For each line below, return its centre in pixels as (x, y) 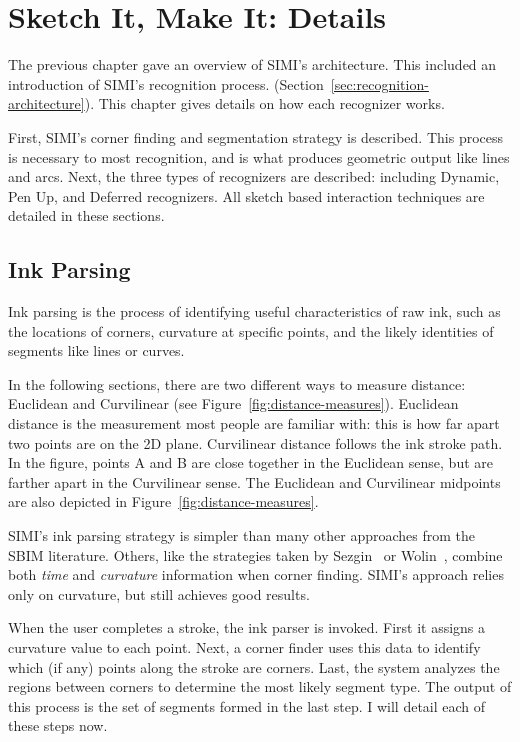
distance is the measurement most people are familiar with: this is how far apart (254, 423)
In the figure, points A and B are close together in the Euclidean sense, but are (251, 462)
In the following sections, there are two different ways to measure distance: (237, 383)
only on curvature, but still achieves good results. (159, 593)
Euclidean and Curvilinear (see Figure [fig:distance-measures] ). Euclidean (233, 403)
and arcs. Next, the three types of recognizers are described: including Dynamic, (254, 176)
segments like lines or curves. (96, 350)
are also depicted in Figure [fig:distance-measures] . (163, 501)
